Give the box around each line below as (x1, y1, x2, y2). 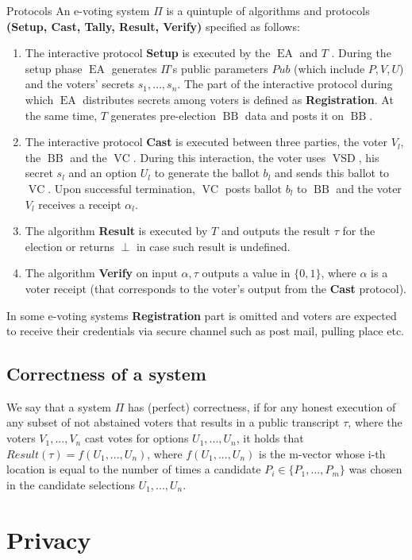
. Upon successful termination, (48, 180, 195, 196)
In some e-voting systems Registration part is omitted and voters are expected (6, 307, 397, 323)
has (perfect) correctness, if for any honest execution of (128, 398, 396, 415)
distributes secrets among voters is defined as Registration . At (83, 91, 394, 107)
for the (342, 222, 375, 239)
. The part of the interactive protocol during (177, 75, 393, 92)
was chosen (348, 461, 402, 477)
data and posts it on (245, 106, 345, 123)
